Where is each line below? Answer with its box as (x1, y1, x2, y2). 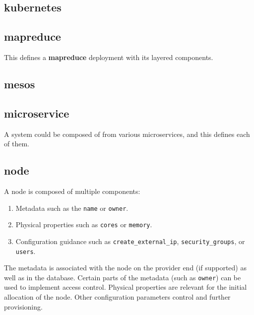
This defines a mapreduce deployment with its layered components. (4, 52, 213, 62)
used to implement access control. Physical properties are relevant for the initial (4, 282, 247, 292)
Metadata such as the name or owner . (15, 202, 128, 213)
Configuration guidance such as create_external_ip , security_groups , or (15, 236, 245, 246)
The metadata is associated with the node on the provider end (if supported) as (4, 262, 247, 273)
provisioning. (4, 301, 43, 312)
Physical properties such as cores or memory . (15, 219, 152, 230)
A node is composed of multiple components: (4, 186, 140, 196)
